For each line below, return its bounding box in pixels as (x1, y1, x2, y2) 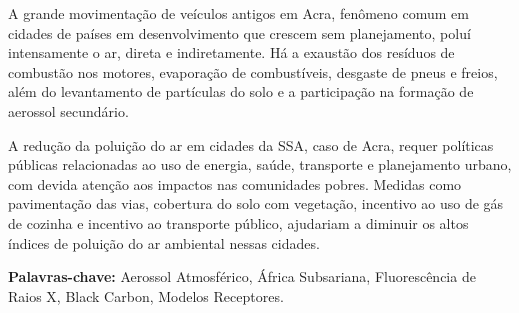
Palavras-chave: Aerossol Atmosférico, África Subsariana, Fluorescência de (8, 266, 476, 287)
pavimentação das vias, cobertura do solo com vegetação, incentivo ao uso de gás (8, 193, 504, 214)
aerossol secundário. (8, 100, 129, 121)
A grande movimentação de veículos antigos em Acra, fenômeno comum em (8, 3, 469, 23)
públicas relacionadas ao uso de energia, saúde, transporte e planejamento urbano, (8, 154, 512, 175)
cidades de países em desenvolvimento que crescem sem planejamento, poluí (8, 22, 471, 43)
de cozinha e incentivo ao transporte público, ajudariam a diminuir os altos (8, 212, 469, 233)
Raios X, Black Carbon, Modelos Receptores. (8, 285, 284, 306)
